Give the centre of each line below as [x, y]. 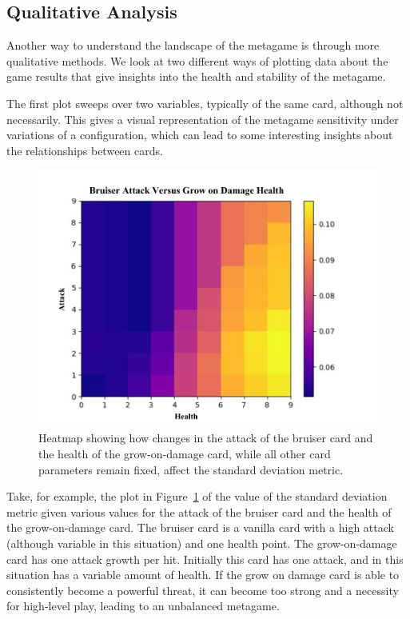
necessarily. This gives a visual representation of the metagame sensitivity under [203, 119]
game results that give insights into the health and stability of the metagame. [196, 76]
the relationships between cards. [85, 150]
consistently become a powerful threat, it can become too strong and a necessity [203, 590]
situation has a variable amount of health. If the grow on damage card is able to [203, 575]
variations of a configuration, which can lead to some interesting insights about [200, 135]
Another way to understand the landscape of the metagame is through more [193, 45]
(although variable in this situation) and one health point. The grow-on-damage [202, 543]
